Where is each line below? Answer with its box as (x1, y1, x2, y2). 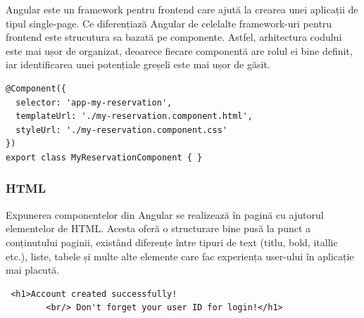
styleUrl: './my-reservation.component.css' (15, 125, 227, 135)
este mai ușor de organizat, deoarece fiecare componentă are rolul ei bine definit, (6, 43, 353, 58)
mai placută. (6, 262, 60, 277)
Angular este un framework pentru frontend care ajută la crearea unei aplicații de (6, 2, 358, 16)
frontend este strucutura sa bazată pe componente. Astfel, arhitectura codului (6, 30, 342, 44)
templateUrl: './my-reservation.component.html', (15, 111, 253, 122)
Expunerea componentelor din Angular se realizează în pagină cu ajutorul (6, 207, 324, 222)
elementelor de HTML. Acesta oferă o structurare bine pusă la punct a (6, 221, 311, 236)
